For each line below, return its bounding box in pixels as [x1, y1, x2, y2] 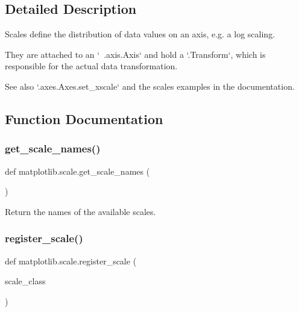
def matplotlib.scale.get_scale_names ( [5, 164, 150, 177]
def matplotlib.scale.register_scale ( [5, 254, 137, 267]
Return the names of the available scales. [5, 205, 156, 217]
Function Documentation [5, 109, 163, 128]
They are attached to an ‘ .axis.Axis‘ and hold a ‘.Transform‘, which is [5, 48, 266, 60]
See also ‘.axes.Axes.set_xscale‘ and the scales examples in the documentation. [5, 80, 295, 92]
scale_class [5, 275, 46, 287]
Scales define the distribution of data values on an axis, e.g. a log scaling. [5, 28, 275, 40]
